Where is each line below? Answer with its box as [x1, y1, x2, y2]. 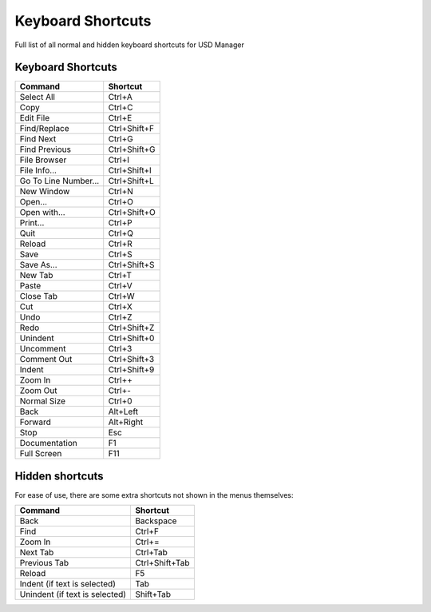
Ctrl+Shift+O [108, 207, 156, 218]
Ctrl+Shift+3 [108, 354, 155, 365]
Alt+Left [108, 406, 139, 417]
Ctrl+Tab [135, 547, 168, 558]
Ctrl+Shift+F [108, 123, 155, 134]
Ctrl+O [108, 197, 134, 208]
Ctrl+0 [108, 395, 132, 407]
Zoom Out [19, 385, 57, 396]
